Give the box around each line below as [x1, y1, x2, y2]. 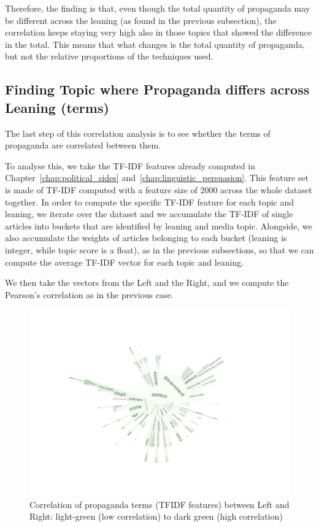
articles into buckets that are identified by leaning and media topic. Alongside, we [5, 219, 312, 232]
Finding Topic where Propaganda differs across [5, 80, 310, 99]
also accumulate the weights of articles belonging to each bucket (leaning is [5, 231, 287, 244]
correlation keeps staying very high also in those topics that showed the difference [5, 26, 312, 39]
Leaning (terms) [5, 98, 109, 117]
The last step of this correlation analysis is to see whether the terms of [5, 126, 271, 139]
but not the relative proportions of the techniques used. [5, 50, 213, 63]
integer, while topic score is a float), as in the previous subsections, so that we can [5, 243, 314, 256]
